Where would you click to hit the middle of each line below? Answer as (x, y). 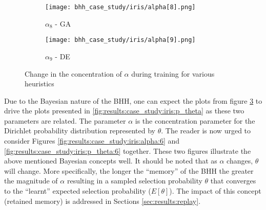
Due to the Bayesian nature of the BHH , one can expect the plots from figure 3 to (133, 100)
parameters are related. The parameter (65, 120)
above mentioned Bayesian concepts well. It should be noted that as (111, 161)
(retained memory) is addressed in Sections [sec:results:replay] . (103, 201)
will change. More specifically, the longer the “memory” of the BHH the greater (129, 170)
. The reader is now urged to (206, 131)
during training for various (173, 73)
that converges (233, 181)
